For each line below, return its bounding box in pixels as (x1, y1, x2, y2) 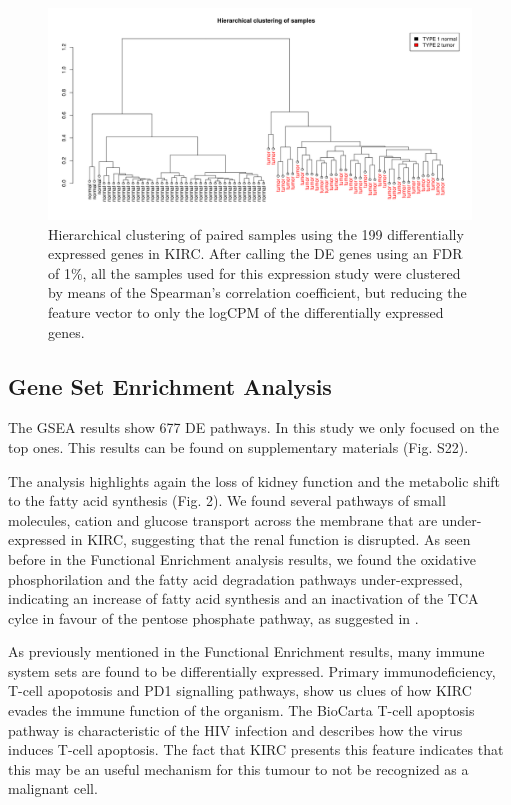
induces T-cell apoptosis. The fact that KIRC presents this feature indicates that (8, 739, 504, 760)
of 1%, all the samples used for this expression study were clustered (48, 262, 461, 283)
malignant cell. (8, 778, 98, 799)
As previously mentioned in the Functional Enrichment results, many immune (8, 641, 485, 662)
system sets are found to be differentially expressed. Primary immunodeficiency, (8, 660, 496, 681)
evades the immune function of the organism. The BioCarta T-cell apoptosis (8, 700, 475, 721)
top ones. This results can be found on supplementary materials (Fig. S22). (8, 436, 469, 457)
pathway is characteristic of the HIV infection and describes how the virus (8, 719, 463, 740)
